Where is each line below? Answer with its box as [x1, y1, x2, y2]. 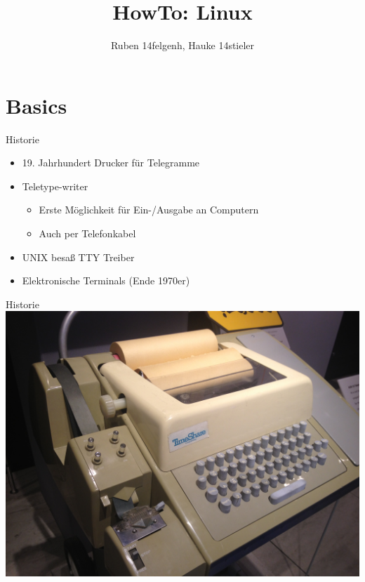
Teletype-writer [22, 178, 88, 193]
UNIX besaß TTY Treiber [22, 249, 135, 264]
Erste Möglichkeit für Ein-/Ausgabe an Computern [39, 202, 259, 217]
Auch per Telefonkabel [39, 226, 136, 241]
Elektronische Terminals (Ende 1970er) [22, 273, 190, 288]
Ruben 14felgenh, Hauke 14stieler [110, 38, 255, 53]
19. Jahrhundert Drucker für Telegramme [22, 155, 200, 170]
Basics [6, 91, 67, 119]
